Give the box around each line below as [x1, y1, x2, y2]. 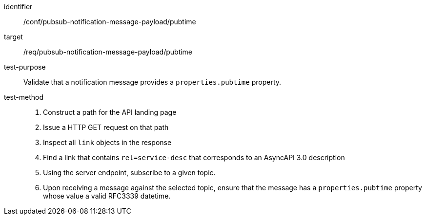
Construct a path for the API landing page [43, 108, 177, 116]
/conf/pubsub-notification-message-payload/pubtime [23, 18, 196, 26]
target [4, 33, 23, 41]
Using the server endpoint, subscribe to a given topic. [43, 168, 216, 177]
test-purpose [4, 63, 46, 71]
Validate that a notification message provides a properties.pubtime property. [23, 78, 282, 86]
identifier [4, 2, 33, 11]
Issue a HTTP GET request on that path [43, 123, 169, 131]
